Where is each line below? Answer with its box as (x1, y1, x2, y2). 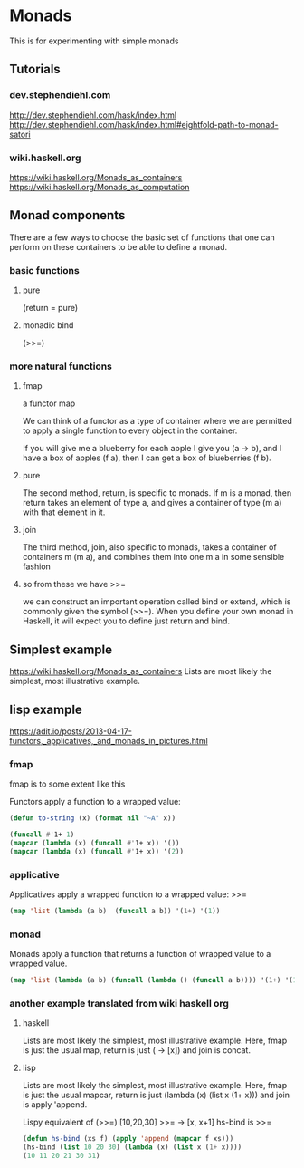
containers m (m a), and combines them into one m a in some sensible (22, 552, 285, 563)
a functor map (22, 398, 76, 409)
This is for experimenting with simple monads (9, 35, 179, 46)
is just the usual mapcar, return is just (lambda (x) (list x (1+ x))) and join (22, 1089, 290, 1101)
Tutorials (9, 62, 61, 77)
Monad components (9, 208, 126, 223)
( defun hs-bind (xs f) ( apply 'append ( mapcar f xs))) (22, 1134, 234, 1144)
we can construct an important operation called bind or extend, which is (22, 596, 291, 607)
